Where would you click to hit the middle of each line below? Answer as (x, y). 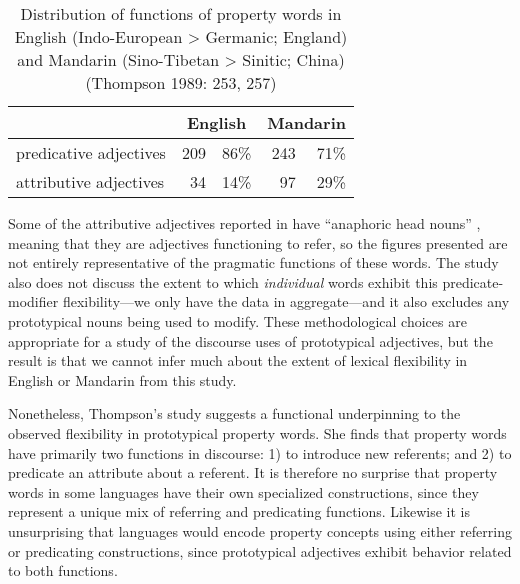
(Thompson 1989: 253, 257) (181, 82)
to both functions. (63, 570)
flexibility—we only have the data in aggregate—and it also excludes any (286, 301)
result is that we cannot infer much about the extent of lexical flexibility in (238, 360)
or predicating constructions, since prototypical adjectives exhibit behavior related (260, 550)
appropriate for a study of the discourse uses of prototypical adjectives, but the (250, 340)
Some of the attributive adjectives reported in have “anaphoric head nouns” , (244, 223)
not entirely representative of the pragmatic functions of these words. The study (253, 262)
